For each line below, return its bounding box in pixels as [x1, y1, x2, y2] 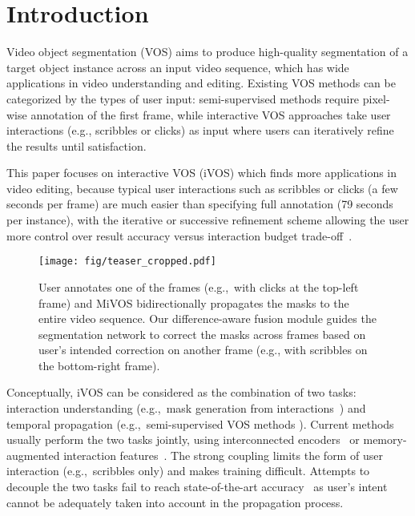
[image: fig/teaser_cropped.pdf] [38, 256, 216, 268]
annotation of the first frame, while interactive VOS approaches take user [30, 106, 391, 123]
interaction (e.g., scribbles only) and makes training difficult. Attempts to [6, 462, 370, 479]
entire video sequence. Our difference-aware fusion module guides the [38, 310, 377, 327]
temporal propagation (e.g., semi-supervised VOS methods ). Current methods [6, 415, 394, 432]
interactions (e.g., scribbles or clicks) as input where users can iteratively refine [6, 122, 394, 139]
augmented [6, 446, 60, 463]
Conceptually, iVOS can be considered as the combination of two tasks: [6, 384, 357, 401]
